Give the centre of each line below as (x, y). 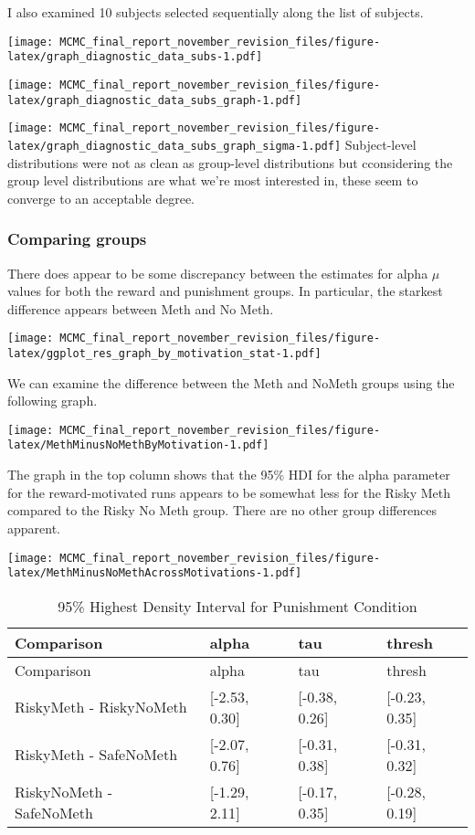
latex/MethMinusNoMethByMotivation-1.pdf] (138, 445)
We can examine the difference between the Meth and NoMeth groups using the (231, 382)
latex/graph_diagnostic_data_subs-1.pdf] (135, 57)
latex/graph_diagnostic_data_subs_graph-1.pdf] (155, 100)
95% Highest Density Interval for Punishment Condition (237, 606)
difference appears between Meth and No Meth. (141, 308)
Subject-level (380, 144)
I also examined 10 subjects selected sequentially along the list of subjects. (216, 12)
